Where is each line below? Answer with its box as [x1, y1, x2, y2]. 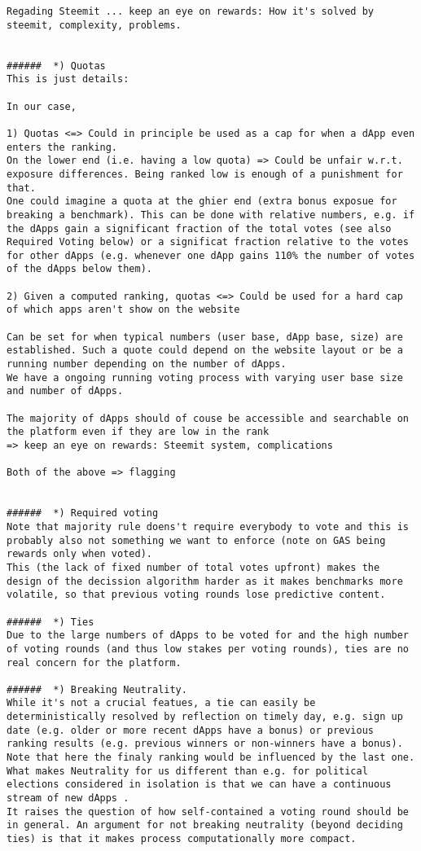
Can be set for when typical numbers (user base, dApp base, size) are [7, 331, 403, 343]
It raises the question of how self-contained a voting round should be [7, 805, 409, 818]
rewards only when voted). [7, 548, 152, 560]
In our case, [7, 100, 77, 112]
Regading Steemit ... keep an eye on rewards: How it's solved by [7, 6, 375, 17]
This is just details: [7, 73, 129, 86]
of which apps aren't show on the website [7, 304, 240, 316]
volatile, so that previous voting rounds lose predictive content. [7, 589, 386, 601]
